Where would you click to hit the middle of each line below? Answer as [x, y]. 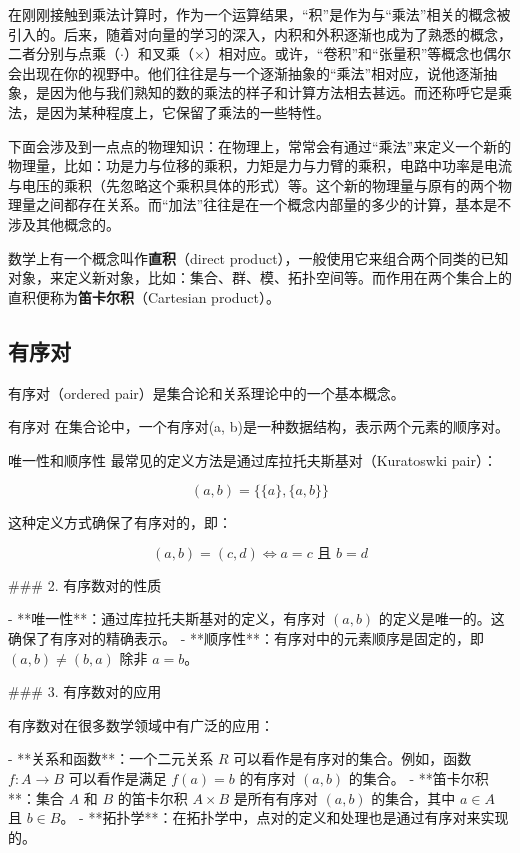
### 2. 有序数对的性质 [85, 584]
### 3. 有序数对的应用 [85, 691]
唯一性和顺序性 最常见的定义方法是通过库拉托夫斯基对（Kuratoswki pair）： [253, 459]
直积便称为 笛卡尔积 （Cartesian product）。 [144, 296]
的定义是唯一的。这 [441, 618]
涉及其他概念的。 [64, 223]
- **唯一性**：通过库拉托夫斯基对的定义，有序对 [167, 618]
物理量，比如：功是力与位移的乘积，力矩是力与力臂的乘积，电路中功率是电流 [260, 165]
